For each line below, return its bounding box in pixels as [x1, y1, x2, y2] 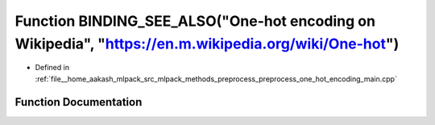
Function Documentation [14, 95, 143, 109]
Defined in [35, 63, 70, 73]
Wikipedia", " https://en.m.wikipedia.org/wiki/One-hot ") [14, 35, 400, 52]
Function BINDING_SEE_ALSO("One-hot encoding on [14, 12, 376, 30]
